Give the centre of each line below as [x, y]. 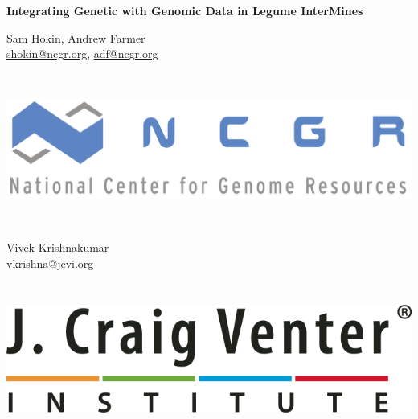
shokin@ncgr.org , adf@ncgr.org [82, 53]
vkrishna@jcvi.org [50, 263]
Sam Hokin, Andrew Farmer [76, 37]
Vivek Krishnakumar [58, 247]
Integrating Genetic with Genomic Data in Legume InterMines [185, 10]
